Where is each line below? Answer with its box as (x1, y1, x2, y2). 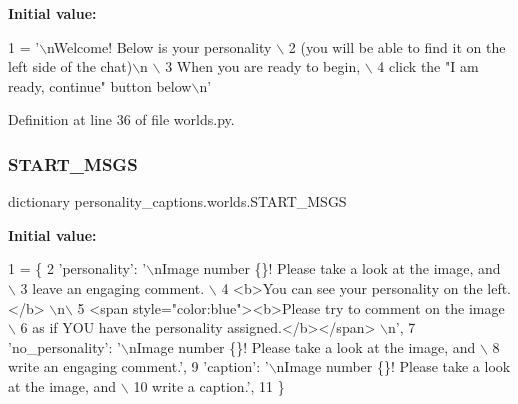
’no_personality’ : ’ (8, 336, 121, 357)
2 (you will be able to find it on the (288, 36, 506, 57)
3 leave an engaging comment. (20, 277, 205, 298)
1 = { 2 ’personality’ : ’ (8, 258, 147, 279)
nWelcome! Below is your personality (47, 36, 272, 57)
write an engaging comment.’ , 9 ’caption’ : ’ (8, 356, 269, 377)
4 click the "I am (377, 56, 479, 77)
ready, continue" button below (8, 75, 192, 96)
